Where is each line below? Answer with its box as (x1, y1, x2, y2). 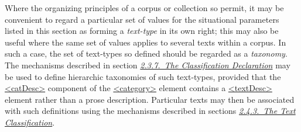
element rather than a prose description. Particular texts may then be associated (5, 93, 295, 105)
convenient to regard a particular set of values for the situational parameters (5, 13, 279, 25)
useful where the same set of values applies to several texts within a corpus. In (5, 36, 286, 48)
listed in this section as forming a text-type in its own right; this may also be (5, 25, 279, 37)
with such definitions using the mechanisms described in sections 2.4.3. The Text (5, 105, 296, 117)
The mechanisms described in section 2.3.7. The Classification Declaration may (5, 58, 290, 71)
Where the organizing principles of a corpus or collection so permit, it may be (5, 2, 284, 13)
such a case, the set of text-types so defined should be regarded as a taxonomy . (5, 47, 288, 60)
